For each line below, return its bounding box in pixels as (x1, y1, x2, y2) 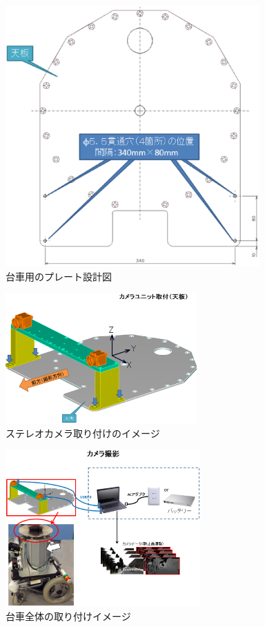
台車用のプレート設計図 (6, 269, 112, 283)
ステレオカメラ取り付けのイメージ (6, 425, 160, 440)
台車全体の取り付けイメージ (6, 608, 131, 623)
